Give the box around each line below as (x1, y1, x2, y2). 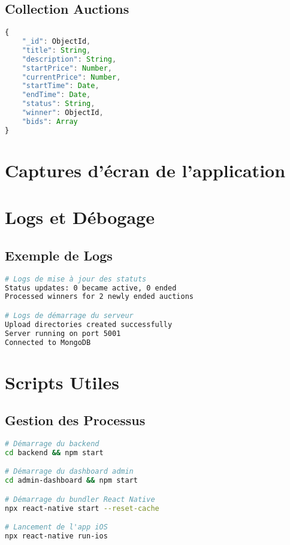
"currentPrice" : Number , (22, 72, 121, 81)
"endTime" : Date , (22, 90, 91, 99)
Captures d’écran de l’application (5, 158, 286, 182)
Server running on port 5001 (5, 329, 121, 338)
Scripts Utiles (5, 370, 119, 394)
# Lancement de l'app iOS (5, 523, 108, 532)
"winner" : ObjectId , (22, 108, 104, 117)
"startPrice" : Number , (22, 63, 113, 72)
